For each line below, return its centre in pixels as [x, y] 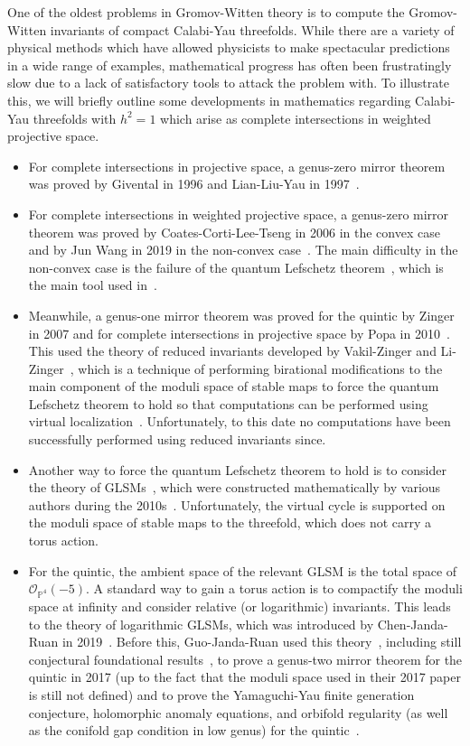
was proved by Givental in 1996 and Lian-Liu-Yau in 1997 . [194, 184]
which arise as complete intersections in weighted [296, 118]
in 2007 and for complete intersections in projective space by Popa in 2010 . [239, 333]
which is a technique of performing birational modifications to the [260, 368]
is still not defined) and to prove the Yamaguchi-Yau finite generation [221, 694]
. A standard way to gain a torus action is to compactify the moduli [274, 588]
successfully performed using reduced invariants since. [177, 439]
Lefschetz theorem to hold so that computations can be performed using [228, 403]
